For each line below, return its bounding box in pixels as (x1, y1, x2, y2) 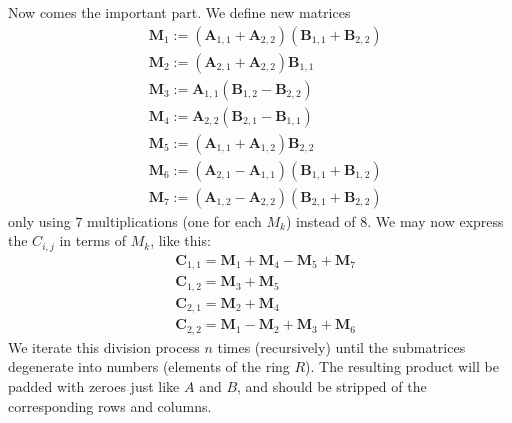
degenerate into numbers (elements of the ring (8, 356, 290, 377)
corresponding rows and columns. (8, 395, 212, 416)
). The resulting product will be (305, 356, 499, 377)
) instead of (285, 210, 356, 231)
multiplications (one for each (87, 210, 262, 231)
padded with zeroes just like (8, 375, 180, 396)
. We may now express (367, 210, 504, 231)
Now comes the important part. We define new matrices (8, 2, 351, 22)
